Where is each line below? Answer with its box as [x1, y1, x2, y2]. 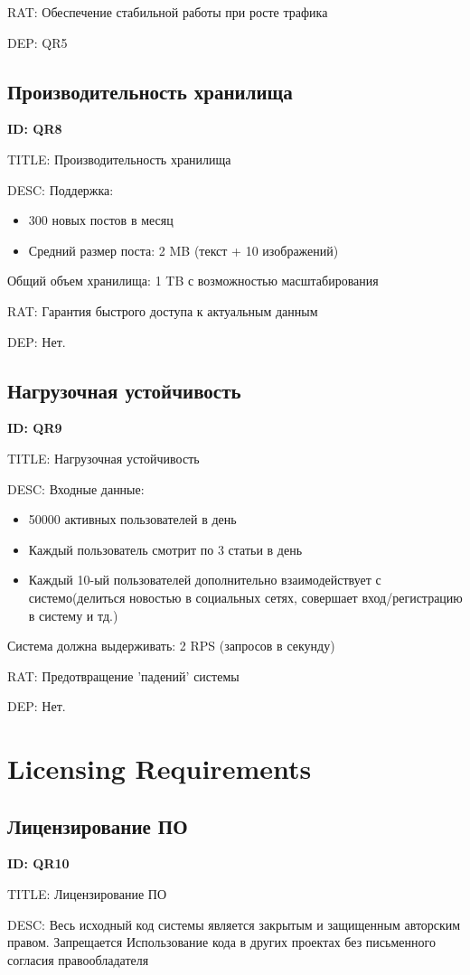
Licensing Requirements [7, 750, 312, 787]
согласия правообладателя [7, 950, 149, 969]
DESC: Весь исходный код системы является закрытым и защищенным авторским [7, 914, 461, 933]
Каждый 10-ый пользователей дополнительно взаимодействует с [28, 570, 381, 589]
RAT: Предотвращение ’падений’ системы [7, 666, 240, 685]
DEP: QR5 [7, 33, 68, 52]
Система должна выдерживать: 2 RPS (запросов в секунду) [7, 636, 335, 655]
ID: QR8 [7, 119, 62, 138]
